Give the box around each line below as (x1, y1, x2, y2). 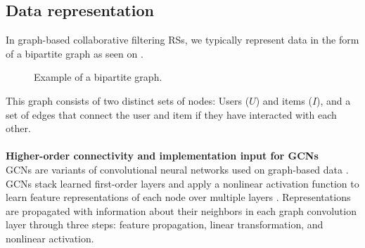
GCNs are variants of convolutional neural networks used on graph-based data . (6, 162, 349, 176)
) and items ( (255, 93, 312, 107)
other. (6, 121, 31, 136)
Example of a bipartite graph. (34, 70, 162, 84)
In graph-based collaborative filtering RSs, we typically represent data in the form (6, 32, 359, 47)
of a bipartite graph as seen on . (6, 46, 143, 60)
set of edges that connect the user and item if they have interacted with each (6, 107, 337, 122)
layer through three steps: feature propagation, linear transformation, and (6, 217, 324, 232)
